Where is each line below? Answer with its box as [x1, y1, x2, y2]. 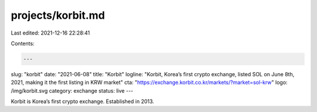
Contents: [11, 40, 35, 47]
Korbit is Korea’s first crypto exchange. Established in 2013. [11, 98, 154, 105]
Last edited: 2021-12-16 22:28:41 [11, 29, 90, 36]
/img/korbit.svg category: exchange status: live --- [11, 87, 133, 94]
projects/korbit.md [11, 9, 105, 22]
